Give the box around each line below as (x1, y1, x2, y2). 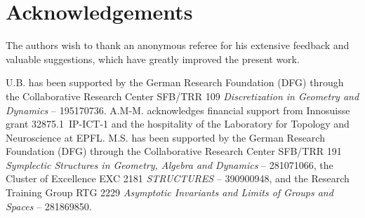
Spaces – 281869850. (6, 198, 92, 213)
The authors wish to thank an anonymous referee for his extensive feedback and (6, 38, 350, 53)
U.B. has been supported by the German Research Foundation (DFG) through (6, 75, 344, 90)
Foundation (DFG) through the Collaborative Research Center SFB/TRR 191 (6, 144, 342, 158)
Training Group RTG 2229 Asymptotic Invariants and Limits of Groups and (6, 185, 333, 200)
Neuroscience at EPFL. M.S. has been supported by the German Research (6, 130, 325, 144)
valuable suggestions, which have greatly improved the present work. (6, 51, 300, 66)
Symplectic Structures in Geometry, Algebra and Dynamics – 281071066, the (6, 157, 333, 172)
